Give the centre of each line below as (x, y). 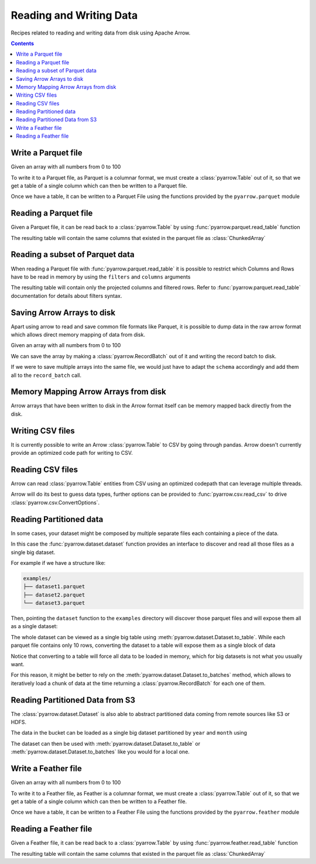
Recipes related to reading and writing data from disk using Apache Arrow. (101, 33)
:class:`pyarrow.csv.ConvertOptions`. (55, 502)
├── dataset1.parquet (54, 587)
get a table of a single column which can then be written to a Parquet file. (99, 186)
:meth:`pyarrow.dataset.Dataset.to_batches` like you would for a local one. (100, 752)
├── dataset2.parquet (54, 595)
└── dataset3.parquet (54, 603)
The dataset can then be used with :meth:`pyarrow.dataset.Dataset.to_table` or (106, 743)
